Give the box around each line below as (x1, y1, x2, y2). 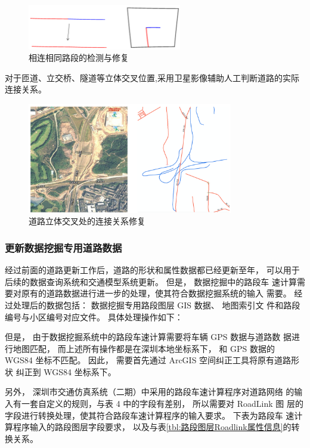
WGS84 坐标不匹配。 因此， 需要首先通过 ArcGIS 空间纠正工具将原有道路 (5, 354, 292, 366)
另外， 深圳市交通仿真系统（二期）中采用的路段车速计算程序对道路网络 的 (5, 385, 294, 398)
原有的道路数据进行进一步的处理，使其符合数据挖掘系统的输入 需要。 (21, 287, 292, 299)
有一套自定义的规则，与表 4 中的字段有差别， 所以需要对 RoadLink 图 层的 (13, 397, 303, 410)
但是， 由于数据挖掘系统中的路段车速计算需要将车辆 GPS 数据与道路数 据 (5, 330, 292, 343)
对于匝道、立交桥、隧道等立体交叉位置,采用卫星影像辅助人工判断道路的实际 (5, 71, 299, 84)
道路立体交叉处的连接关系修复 (29, 215, 145, 227)
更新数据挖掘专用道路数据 (5, 240, 122, 255)
